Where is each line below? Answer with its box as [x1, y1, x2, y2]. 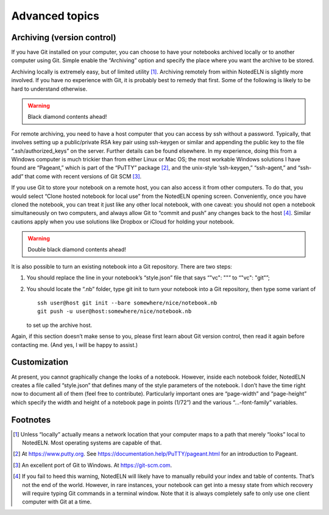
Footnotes [11, 415, 51, 425]
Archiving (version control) [11, 32, 116, 43]
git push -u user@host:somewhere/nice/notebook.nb [37, 308, 192, 315]
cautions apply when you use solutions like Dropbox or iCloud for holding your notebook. [11, 218, 235, 225]
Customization [11, 357, 69, 368]
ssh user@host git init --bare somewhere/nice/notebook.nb [37, 300, 218, 307]
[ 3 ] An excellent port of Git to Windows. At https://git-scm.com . [13, 461, 172, 469]
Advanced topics [11, 9, 100, 23]
